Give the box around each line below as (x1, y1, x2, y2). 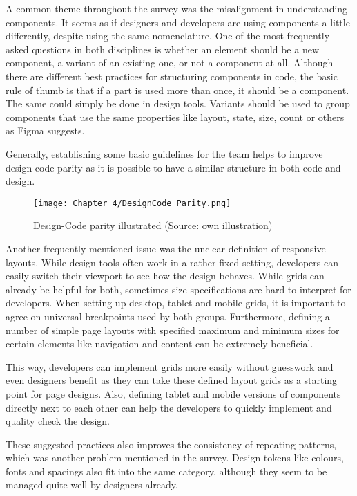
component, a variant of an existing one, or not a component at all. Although (6, 55, 334, 70)
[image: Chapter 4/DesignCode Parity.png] (33, 198, 231, 208)
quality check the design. (6, 414, 110, 428)
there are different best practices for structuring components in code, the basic (6, 68, 338, 83)
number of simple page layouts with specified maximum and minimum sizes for (6, 322, 340, 337)
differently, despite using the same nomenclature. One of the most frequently (6, 28, 330, 43)
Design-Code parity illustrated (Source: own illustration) (33, 218, 273, 232)
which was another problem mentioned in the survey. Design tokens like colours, (6, 450, 344, 465)
